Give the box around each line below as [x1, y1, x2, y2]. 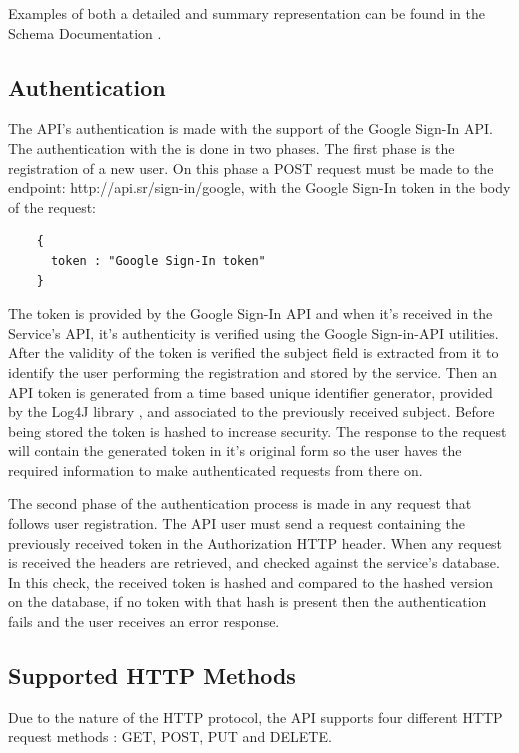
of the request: [8, 196, 97, 217]
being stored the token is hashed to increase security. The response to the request [8, 420, 507, 441]
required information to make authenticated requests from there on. [8, 459, 423, 480]
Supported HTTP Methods [8, 660, 296, 691]
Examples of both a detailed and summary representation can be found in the [8, 3, 485, 23]
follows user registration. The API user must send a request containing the [8, 513, 466, 534]
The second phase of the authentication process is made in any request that [8, 493, 472, 514]
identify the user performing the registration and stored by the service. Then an [8, 361, 498, 382]
